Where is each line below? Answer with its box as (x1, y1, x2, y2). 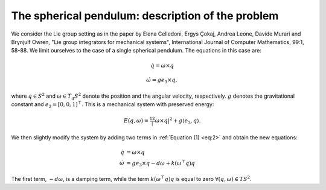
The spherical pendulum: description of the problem (11, 9, 279, 22)
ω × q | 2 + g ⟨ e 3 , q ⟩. (155, 116, 202, 125)
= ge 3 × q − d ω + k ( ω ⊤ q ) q (126, 159, 196, 168)
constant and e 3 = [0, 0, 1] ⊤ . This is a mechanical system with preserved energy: (11, 100, 214, 110)
